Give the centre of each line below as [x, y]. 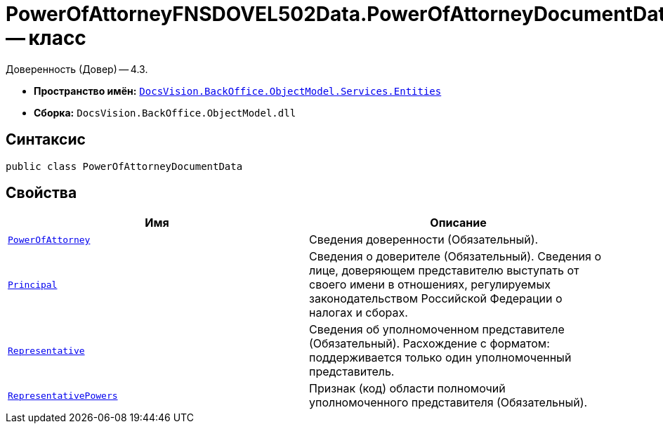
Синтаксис [46, 140]
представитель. [352, 372]
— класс [46, 38]
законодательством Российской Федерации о [436, 299]
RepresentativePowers [63, 395]
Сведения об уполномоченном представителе [437, 330]
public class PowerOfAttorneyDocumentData [124, 166]
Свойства [41, 193]
